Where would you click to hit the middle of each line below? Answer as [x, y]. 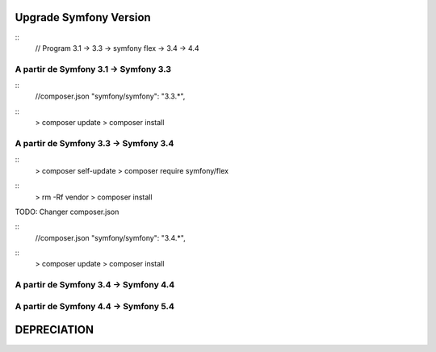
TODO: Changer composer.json [67, 212]
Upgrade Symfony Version [83, 17]
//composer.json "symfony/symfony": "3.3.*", [110, 96]
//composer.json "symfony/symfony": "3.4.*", [110, 237]
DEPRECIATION [55, 330]
